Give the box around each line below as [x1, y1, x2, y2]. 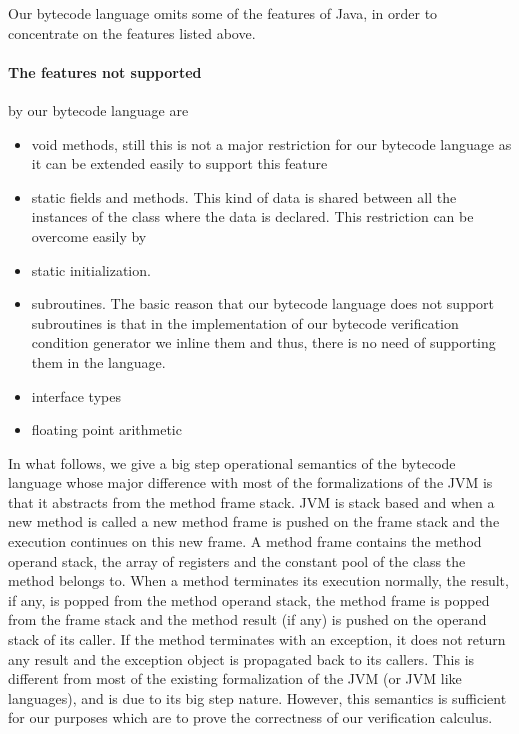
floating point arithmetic [31, 419, 182, 440]
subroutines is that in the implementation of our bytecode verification [31, 312, 459, 333]
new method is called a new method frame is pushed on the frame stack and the [8, 511, 500, 532]
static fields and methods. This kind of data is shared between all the [31, 186, 457, 207]
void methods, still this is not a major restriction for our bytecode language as [31, 133, 512, 154]
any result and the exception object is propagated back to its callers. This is [8, 648, 475, 669]
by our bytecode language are [8, 99, 189, 120]
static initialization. [31, 259, 151, 280]
